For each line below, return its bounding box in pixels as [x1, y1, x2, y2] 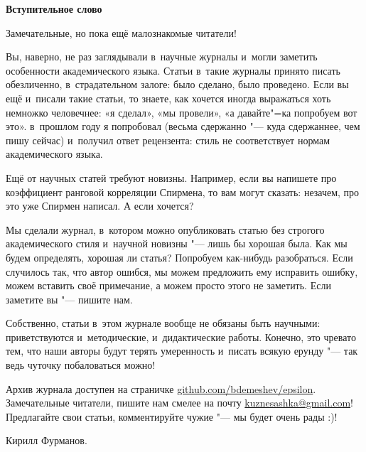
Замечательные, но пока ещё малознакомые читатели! [6, 25, 237, 40]
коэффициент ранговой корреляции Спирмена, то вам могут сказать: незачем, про [6, 184, 360, 199]
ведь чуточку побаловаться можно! [6, 357, 156, 372]
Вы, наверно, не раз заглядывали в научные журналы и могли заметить [6, 49, 318, 64]
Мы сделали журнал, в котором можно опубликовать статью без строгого [6, 222, 325, 237]
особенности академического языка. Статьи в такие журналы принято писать [6, 63, 340, 77]
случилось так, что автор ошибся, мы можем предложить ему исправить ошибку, [6, 264, 358, 279]
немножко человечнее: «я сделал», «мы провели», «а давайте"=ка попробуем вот [6, 104, 357, 119]
